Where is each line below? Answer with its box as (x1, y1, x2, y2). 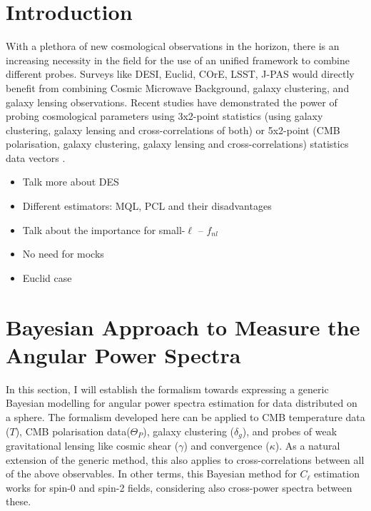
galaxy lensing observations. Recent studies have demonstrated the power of (6, 94, 337, 109)
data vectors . (6, 150, 66, 165)
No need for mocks (22, 246, 104, 261)
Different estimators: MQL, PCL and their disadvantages (22, 198, 272, 213)
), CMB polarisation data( (15, 423, 131, 438)
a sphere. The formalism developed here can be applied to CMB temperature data (6, 409, 365, 424)
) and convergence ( (183, 437, 270, 452)
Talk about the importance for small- (22, 222, 185, 237)
